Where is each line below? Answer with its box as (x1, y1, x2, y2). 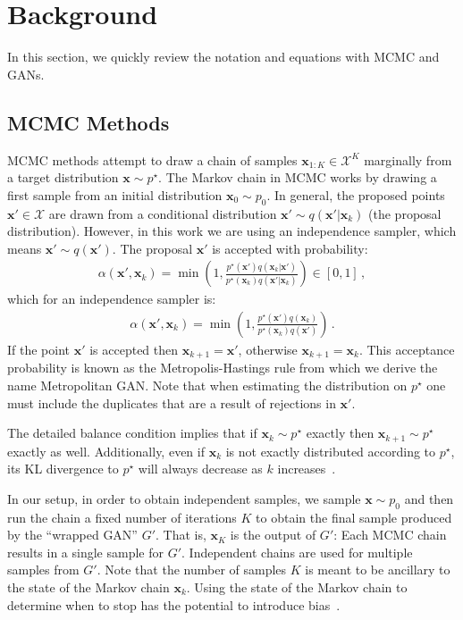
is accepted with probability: (212, 239, 368, 257)
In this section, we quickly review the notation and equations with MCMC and (7, 47, 440, 66)
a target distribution (7, 168, 119, 187)
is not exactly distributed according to (225, 441, 436, 460)
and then (404, 489, 454, 507)
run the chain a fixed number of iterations (7, 507, 237, 526)
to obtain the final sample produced (256, 507, 452, 526)
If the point (7, 339, 71, 358)
